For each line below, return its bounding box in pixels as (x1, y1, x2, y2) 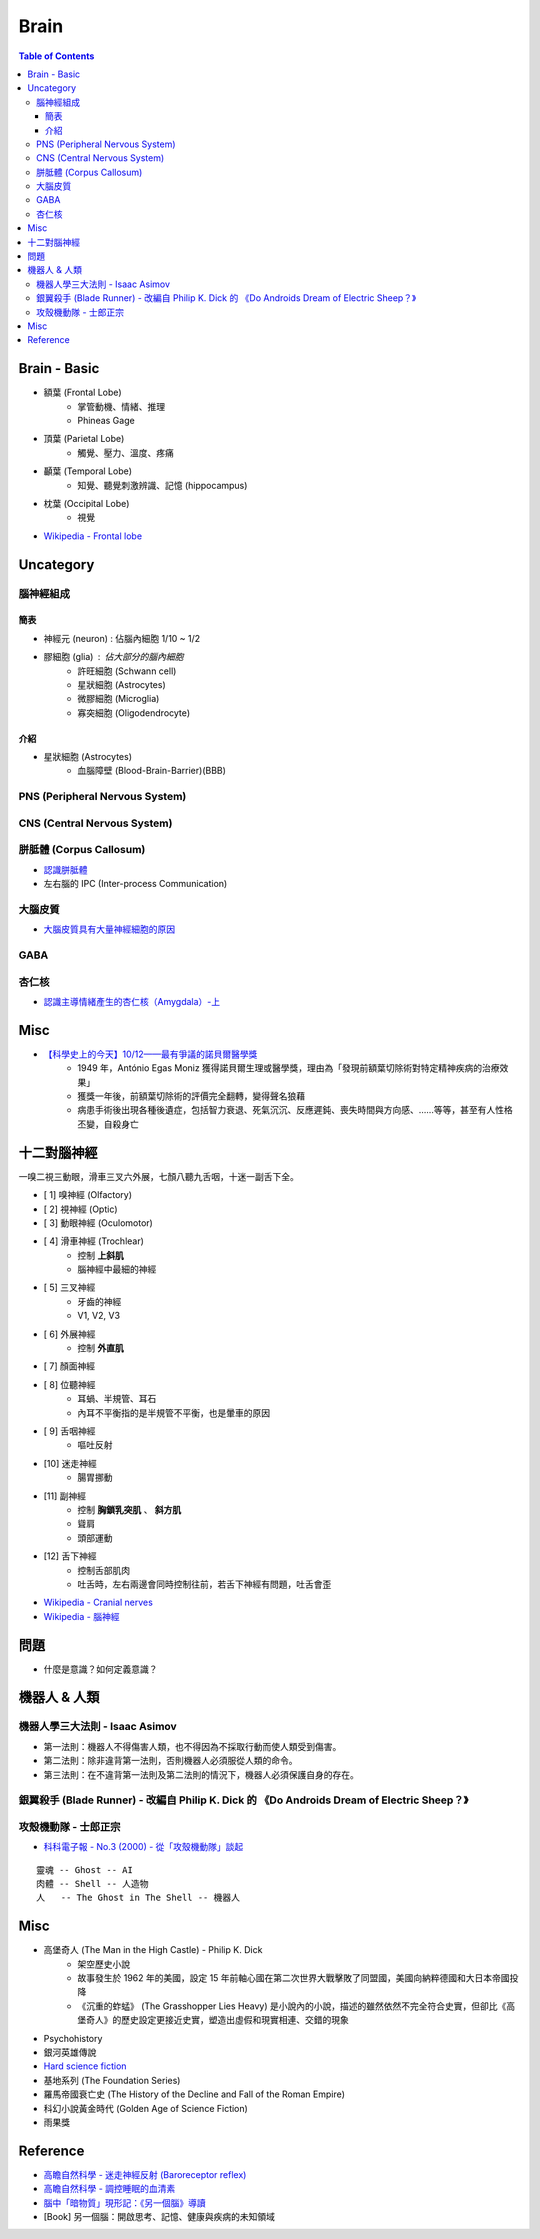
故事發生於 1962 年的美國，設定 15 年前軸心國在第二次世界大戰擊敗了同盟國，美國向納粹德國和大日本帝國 (77, 1972, 510, 1984)
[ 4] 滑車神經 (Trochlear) (43, 1235, 145, 1247)
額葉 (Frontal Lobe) (43, 386, 122, 399)
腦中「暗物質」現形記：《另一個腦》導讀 (43, 2196, 206, 2209)
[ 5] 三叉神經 (43, 1281, 96, 1294)
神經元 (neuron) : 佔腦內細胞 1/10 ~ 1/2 (43, 632, 201, 644)
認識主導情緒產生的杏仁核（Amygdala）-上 (43, 995, 221, 1007)
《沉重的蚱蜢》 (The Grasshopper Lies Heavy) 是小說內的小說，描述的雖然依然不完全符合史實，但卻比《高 (77, 2000, 515, 2012)
